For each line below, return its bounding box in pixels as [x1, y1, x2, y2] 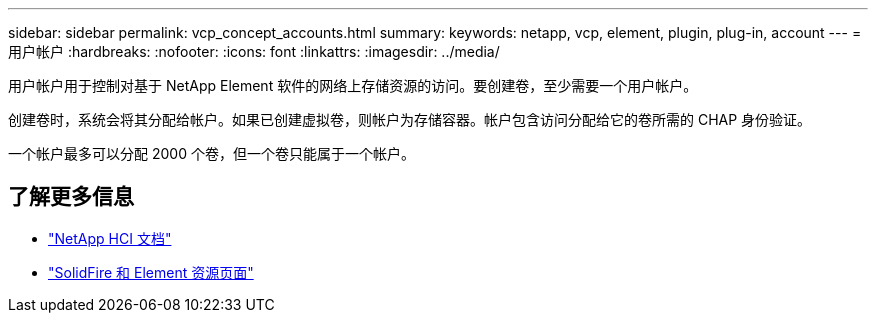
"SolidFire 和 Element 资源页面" [48, 263, 254, 281]
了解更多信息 [8, 184, 134, 210]
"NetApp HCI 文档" [48, 229, 172, 247]
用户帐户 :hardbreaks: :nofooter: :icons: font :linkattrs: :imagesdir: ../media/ [8, 43, 500, 60]
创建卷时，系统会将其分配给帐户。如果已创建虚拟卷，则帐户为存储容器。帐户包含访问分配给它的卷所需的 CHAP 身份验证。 [8, 111, 812, 128]
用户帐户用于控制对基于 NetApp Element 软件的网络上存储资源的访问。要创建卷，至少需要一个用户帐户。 [8, 77, 698, 94]
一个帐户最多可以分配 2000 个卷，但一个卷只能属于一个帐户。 [8, 145, 415, 162]
